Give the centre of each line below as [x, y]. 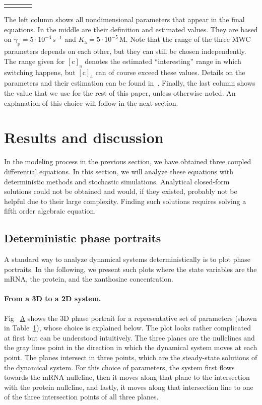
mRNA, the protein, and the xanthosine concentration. [89, 279]
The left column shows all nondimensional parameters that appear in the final [124, 19]
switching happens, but [40, 72]
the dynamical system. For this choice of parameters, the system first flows [119, 367]
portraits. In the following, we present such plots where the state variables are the [130, 269]
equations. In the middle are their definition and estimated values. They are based [131, 29]
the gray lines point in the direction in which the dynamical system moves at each [131, 347]
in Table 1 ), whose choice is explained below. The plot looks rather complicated [127, 328]
